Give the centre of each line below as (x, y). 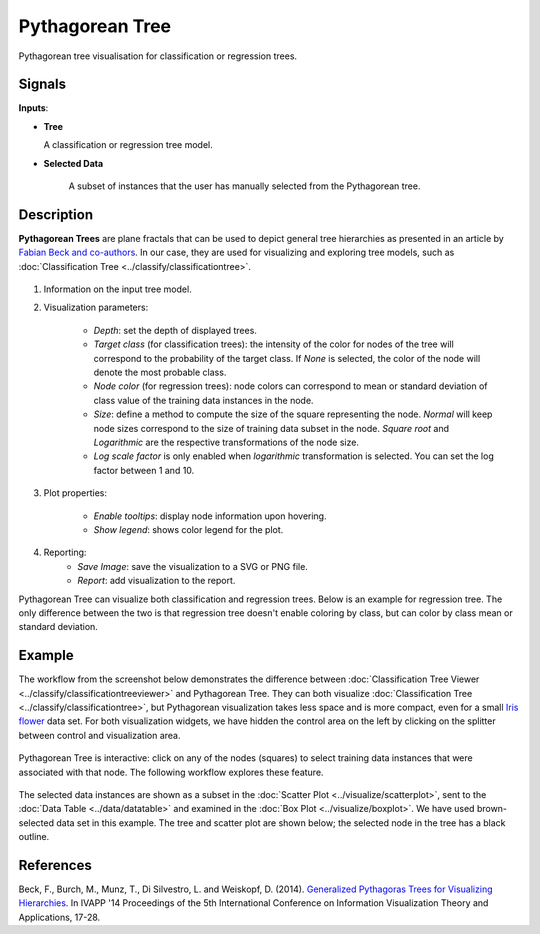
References (55, 865)
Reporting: (65, 552)
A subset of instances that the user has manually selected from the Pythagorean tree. (244, 186)
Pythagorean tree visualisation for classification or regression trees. (158, 56)
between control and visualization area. (99, 735)
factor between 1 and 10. (144, 470)
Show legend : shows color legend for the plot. (188, 529)
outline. (34, 837)
